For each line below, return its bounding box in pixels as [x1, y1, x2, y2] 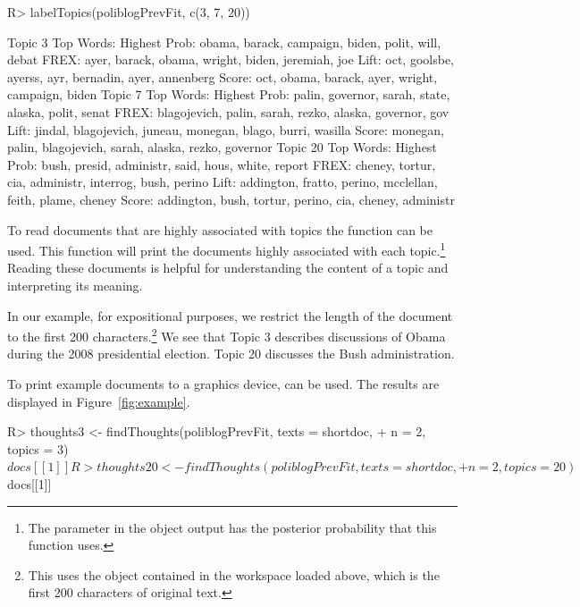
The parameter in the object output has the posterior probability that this [28, 518, 437, 536]
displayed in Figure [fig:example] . [7, 392, 190, 410]
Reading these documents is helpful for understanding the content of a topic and [7, 258, 449, 277]
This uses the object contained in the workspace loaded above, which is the [28, 565, 440, 584]
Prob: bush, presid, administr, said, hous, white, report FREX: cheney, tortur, [7, 155, 436, 173]
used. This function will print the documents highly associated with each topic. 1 [7, 239, 446, 259]
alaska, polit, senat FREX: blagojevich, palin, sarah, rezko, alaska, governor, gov [7, 102, 450, 121]
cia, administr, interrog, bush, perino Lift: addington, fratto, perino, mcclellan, [7, 173, 438, 191]
